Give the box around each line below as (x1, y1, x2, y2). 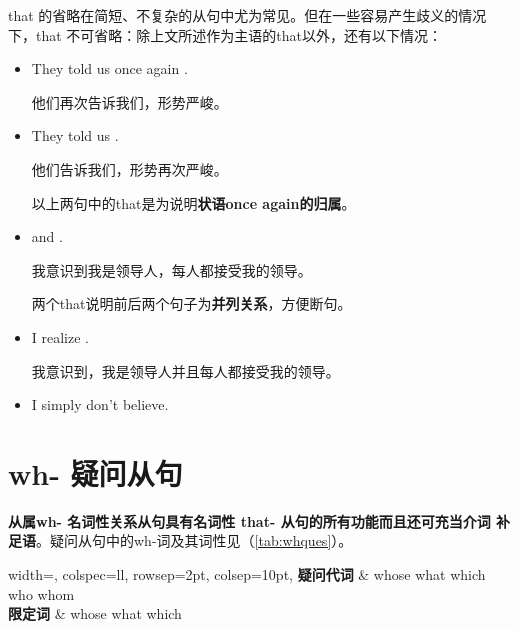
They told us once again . (31, 58, 188, 79)
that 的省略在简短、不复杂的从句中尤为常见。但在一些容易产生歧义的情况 (8, 5, 487, 25)
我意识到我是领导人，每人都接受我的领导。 (31, 259, 312, 280)
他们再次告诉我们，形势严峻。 (31, 91, 228, 112)
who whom (8, 583, 75, 604)
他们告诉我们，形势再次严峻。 (31, 158, 228, 179)
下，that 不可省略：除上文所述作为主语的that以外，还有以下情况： (8, 24, 443, 45)
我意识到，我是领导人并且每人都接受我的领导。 (31, 360, 340, 381)
